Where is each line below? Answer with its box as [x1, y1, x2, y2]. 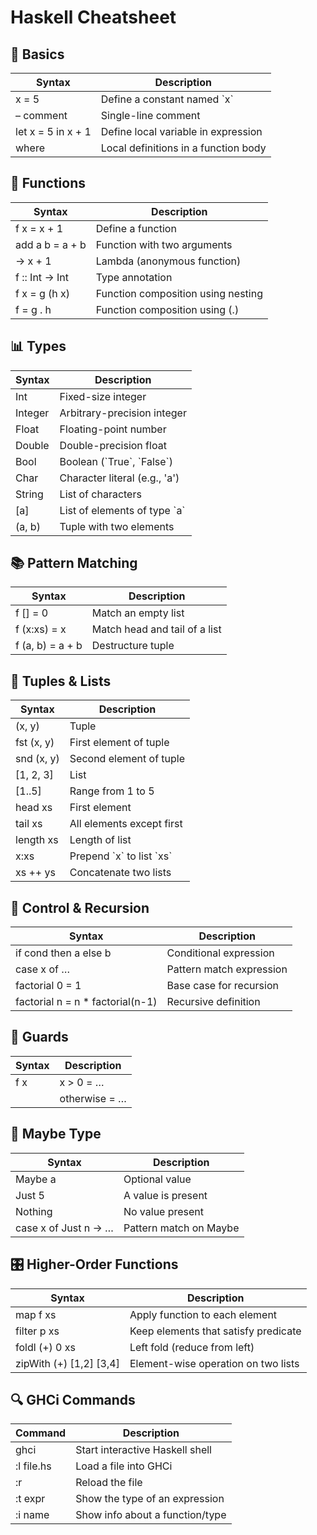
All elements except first [69, 817, 183, 831]
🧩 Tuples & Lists [10, 672, 112, 690]
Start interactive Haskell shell [75, 1443, 212, 1457]
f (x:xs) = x [15, 622, 67, 636]
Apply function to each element [129, 1307, 278, 1321]
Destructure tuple [91, 639, 175, 653]
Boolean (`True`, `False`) [59, 454, 173, 468]
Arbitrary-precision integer [59, 406, 187, 420]
